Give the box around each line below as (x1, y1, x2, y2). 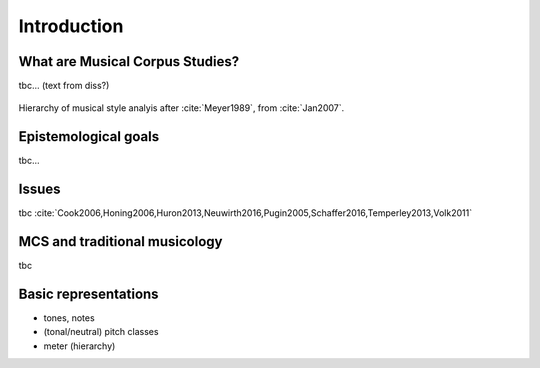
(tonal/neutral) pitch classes (43, 326, 159, 338)
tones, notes (43, 312, 95, 324)
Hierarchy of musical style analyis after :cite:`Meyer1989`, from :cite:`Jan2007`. (18, 102, 345, 114)
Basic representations (18, 285, 159, 302)
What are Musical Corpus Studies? (18, 53, 240, 70)
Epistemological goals (18, 128, 160, 145)
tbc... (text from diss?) (18, 80, 110, 92)
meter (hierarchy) (43, 340, 116, 352)
